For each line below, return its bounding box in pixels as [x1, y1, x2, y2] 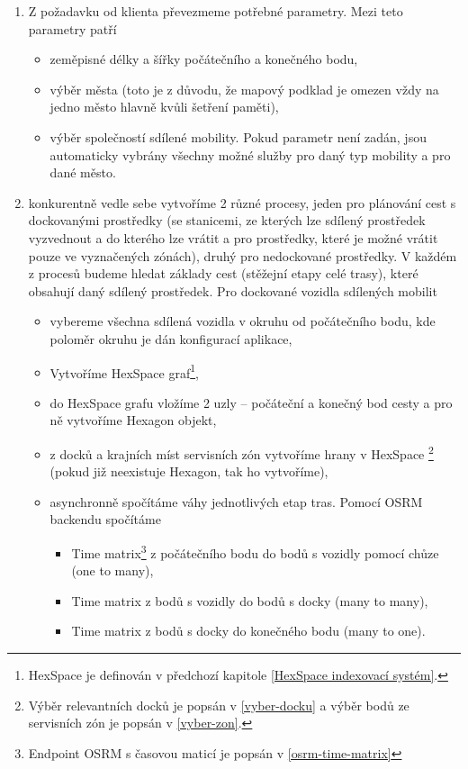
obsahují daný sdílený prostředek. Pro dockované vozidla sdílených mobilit [28, 281, 437, 300]
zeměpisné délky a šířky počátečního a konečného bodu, [49, 50, 358, 68]
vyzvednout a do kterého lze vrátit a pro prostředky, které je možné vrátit [28, 228, 438, 247]
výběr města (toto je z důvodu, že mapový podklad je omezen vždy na [49, 79, 439, 98]
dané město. [49, 163, 116, 182]
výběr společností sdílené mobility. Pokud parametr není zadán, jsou [49, 127, 427, 146]
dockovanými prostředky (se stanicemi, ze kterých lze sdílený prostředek [28, 211, 426, 230]
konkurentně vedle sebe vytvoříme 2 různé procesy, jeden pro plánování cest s [28, 193, 456, 212]
